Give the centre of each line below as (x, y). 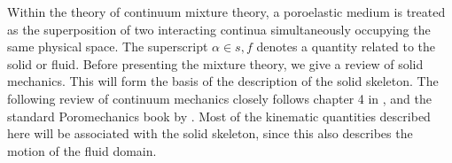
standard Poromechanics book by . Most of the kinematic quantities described (219, 116)
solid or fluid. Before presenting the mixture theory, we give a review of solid (215, 63)
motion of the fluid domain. (82, 150)
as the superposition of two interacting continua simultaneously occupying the (219, 29)
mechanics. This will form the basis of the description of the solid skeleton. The (223, 81)
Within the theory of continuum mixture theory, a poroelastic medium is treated (226, 12)
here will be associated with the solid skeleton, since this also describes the (210, 133)
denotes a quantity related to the (346, 47)
